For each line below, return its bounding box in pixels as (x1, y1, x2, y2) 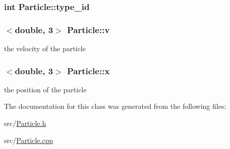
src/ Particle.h (4, 118, 46, 128)
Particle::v (67, 23, 110, 36)
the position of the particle (4, 84, 87, 94)
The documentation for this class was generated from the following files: (4, 101, 226, 111)
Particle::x (67, 64, 110, 77)
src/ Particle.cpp (4, 134, 53, 145)
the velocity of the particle (4, 43, 86, 54)
